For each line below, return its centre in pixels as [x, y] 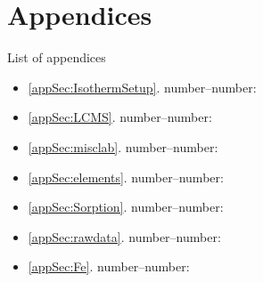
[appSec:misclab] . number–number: [123, 146]
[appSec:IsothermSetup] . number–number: [142, 87]
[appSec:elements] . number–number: [126, 177]
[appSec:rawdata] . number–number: [124, 236]
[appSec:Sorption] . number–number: [126, 207]
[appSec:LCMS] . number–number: [120, 117]
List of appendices [57, 57]
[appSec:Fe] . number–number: [109, 266]
